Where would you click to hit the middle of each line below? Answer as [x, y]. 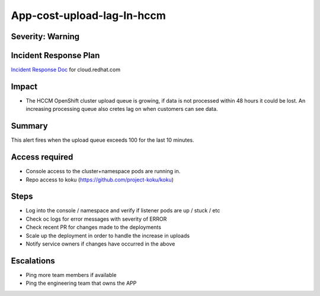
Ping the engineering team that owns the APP [81, 283]
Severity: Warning [45, 36]
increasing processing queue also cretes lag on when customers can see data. [122, 109]
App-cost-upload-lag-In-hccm [88, 15]
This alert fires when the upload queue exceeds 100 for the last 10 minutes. [103, 140]
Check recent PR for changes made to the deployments [93, 227]
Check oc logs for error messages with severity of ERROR [96, 219]
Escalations [33, 261]
